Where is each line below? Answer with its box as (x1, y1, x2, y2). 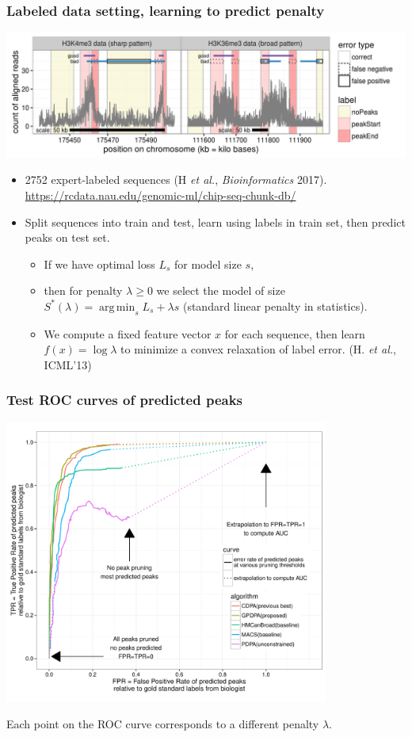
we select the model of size (156, 282, 285, 299)
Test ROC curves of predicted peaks (6, 390, 243, 410)
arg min (99, 301, 135, 313)
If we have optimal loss (44, 255, 155, 272)
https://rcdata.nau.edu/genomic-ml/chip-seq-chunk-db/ (25, 186, 296, 203)
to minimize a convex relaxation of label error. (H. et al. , (120, 341, 396, 357)
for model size (174, 255, 242, 272)
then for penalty (44, 282, 123, 299)
